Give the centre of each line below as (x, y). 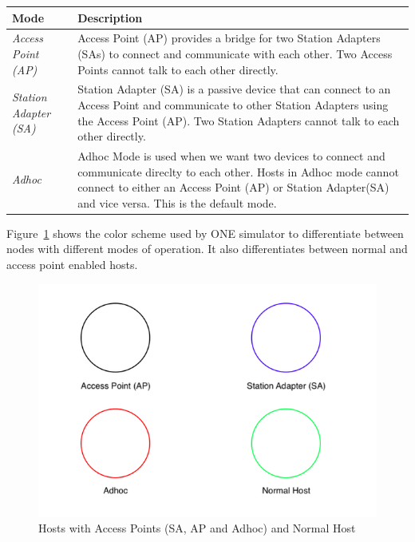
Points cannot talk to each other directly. (178, 69)
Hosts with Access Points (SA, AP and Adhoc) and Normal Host (197, 528)
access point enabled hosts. (72, 265)
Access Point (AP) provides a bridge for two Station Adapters (229, 38)
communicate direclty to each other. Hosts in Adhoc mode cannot (238, 171)
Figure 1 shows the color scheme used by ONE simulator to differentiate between (205, 233)
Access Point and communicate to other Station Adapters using (233, 104)
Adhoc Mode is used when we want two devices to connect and (231, 156)
